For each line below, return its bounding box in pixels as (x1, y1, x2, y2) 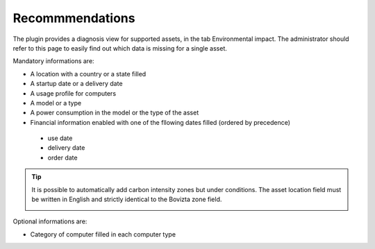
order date (47, 153, 78, 162)
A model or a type (30, 98, 82, 107)
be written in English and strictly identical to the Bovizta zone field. (31, 195, 222, 204)
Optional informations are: (12, 217, 87, 225)
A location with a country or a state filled (30, 69, 147, 78)
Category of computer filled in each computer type (30, 230, 176, 239)
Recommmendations (12, 10, 135, 26)
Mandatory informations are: (12, 57, 94, 65)
